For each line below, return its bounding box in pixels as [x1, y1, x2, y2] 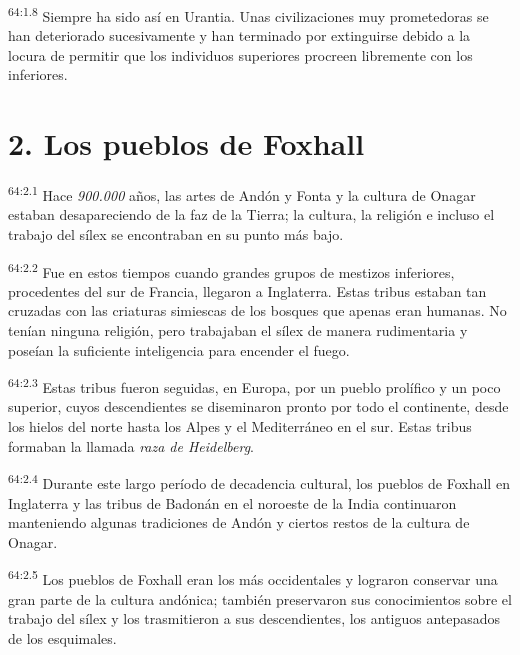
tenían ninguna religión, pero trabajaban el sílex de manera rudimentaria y [8, 320, 468, 341]
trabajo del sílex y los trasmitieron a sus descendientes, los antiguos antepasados [8, 608, 501, 629]
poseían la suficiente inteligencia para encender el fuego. [8, 339, 350, 360]
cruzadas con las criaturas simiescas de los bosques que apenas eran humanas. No [8, 300, 507, 321]
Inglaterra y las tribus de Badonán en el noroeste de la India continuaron [8, 492, 457, 513]
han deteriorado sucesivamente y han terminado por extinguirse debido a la [8, 25, 471, 46]
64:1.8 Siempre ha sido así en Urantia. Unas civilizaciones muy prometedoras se [8, 3, 489, 26]
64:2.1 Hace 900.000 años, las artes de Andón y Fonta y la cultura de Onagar [8, 182, 476, 205]
